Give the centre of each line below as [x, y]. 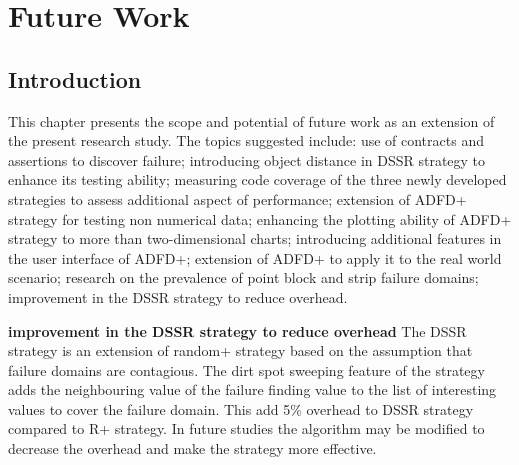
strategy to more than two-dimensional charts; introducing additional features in [255, 238]
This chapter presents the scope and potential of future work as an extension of [251, 120]
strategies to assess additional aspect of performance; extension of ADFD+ [237, 198]
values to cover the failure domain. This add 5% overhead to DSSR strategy [241, 408]
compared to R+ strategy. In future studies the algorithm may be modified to [246, 428]
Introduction [75, 78]
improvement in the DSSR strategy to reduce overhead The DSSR [237, 330]
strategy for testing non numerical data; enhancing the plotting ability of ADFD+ [260, 218]
